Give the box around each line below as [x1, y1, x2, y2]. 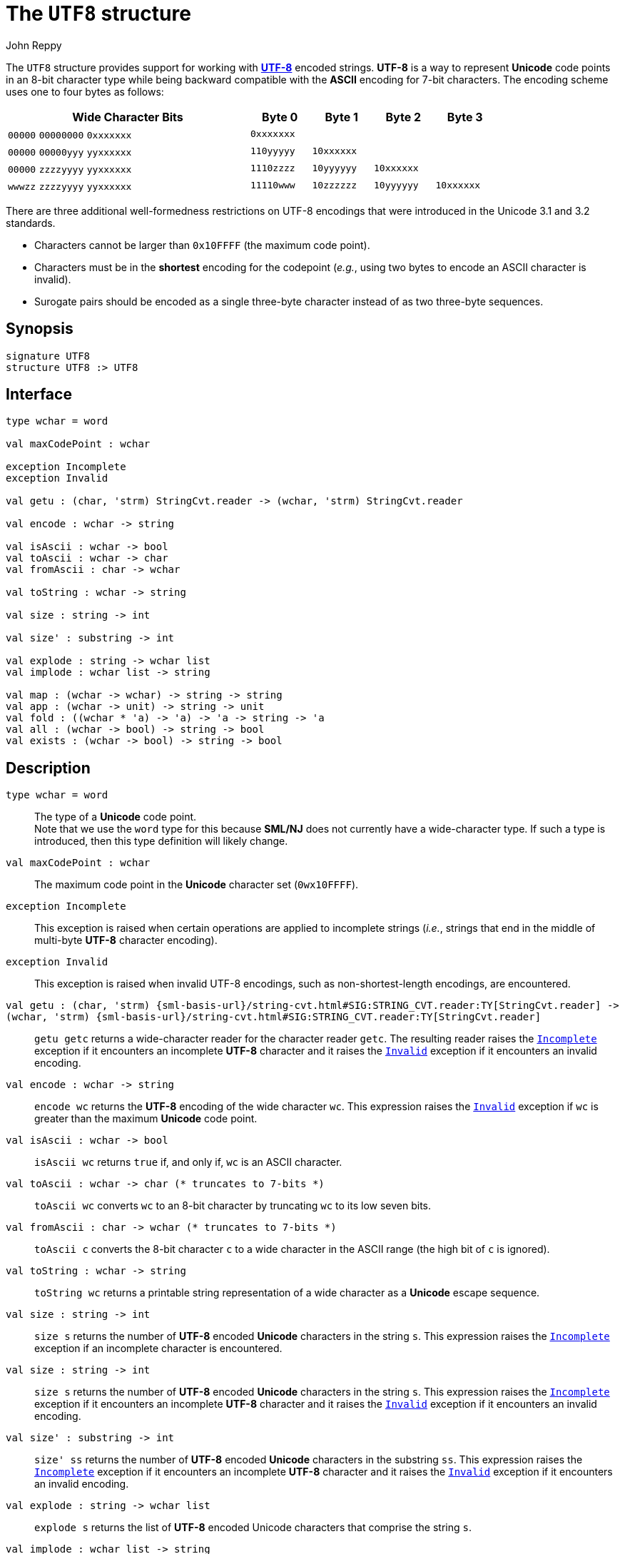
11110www [250, 180, 295, 191]
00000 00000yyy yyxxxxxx [8, 146, 132, 158]
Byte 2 [385, 109, 422, 124]
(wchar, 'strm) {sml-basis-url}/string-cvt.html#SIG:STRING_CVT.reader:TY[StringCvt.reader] [6, 1011, 542, 1023]
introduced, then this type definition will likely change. [34, 835, 288, 848]
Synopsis [6, 320, 73, 338]
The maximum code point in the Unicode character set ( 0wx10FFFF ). [34, 878, 359, 891]
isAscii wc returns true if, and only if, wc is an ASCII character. [34, 1156, 342, 1169]
